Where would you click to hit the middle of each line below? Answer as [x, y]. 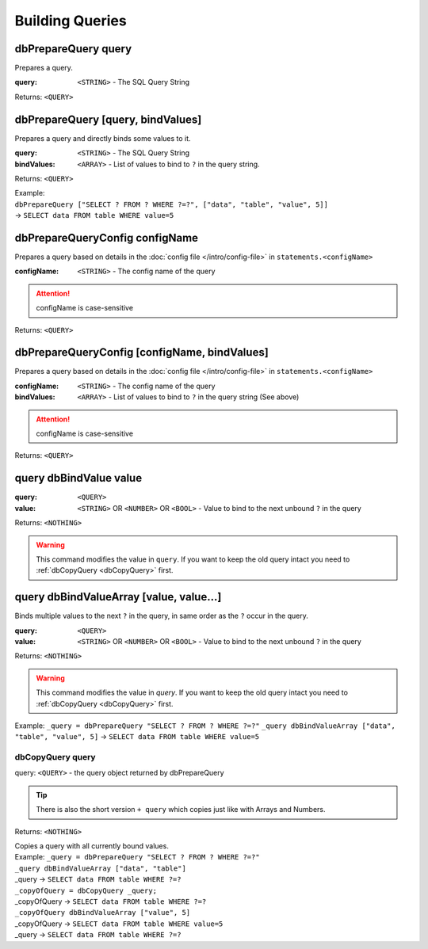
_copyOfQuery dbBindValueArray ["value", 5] [103, 913]
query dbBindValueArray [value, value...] [118, 597]
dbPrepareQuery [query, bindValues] [108, 119]
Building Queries [71, 21]
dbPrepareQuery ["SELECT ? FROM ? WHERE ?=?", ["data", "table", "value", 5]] [172, 204]
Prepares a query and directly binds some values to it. [103, 138]
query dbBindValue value [78, 478]
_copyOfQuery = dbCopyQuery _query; [86, 890]
